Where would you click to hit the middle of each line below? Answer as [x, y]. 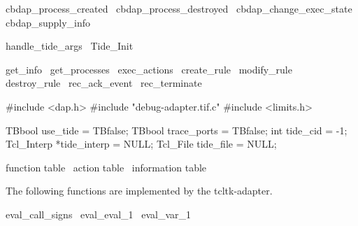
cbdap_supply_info [48, 22]
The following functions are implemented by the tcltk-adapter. [139, 191]
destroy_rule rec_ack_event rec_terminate [104, 83]
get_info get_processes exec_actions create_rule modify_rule [149, 69]
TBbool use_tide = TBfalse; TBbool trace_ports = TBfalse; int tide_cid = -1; [177, 130]
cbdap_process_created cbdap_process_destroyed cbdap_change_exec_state [179, 8]
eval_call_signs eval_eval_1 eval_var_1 [98, 214]
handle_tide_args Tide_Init [70, 46]
